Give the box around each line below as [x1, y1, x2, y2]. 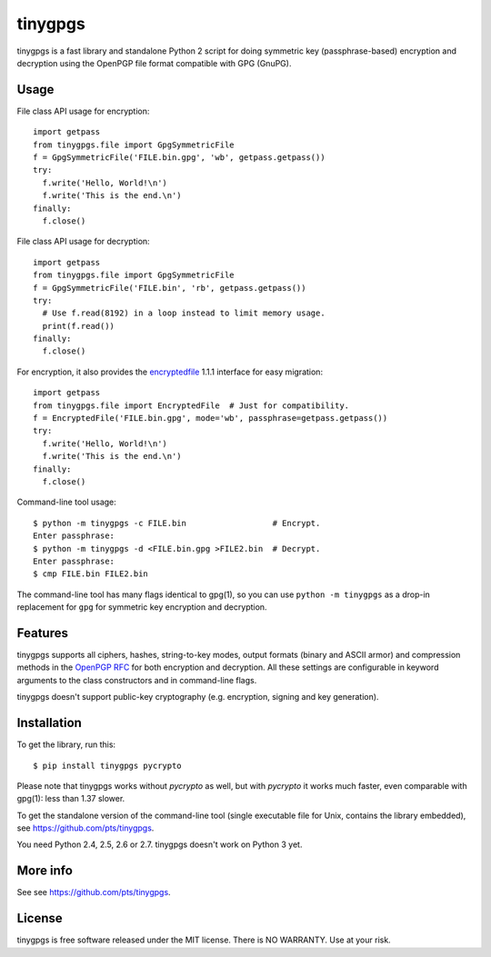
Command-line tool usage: [16, 496, 117, 508]
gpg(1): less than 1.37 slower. [16, 793, 125, 804]
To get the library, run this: [16, 739, 116, 750]
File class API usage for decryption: [16, 236, 150, 247]
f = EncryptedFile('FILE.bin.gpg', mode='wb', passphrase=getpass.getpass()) [33, 414, 388, 424]
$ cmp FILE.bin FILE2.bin [33, 569, 149, 579]
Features [16, 625, 68, 641]
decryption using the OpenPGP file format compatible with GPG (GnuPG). [16, 57, 292, 68]
